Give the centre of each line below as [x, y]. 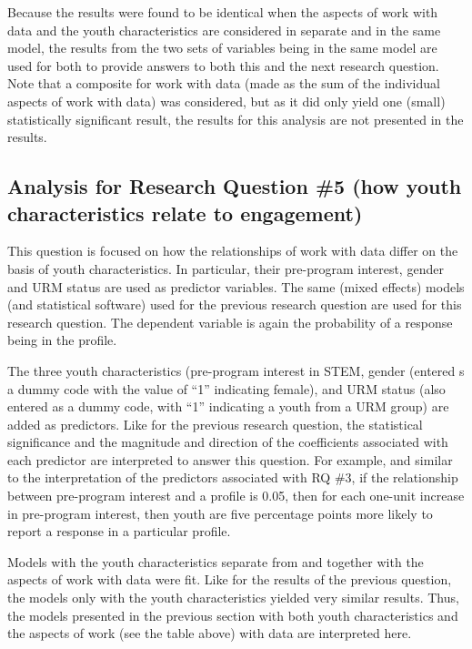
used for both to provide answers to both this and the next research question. [223, 65]
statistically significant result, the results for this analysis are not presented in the [236, 119]
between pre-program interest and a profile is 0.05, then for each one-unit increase [236, 496]
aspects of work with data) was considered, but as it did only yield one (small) [226, 101]
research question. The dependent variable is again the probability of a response [230, 322]
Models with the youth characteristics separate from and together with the [216, 561]
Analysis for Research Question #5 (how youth [235, 186]
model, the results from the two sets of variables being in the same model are [222, 48]
